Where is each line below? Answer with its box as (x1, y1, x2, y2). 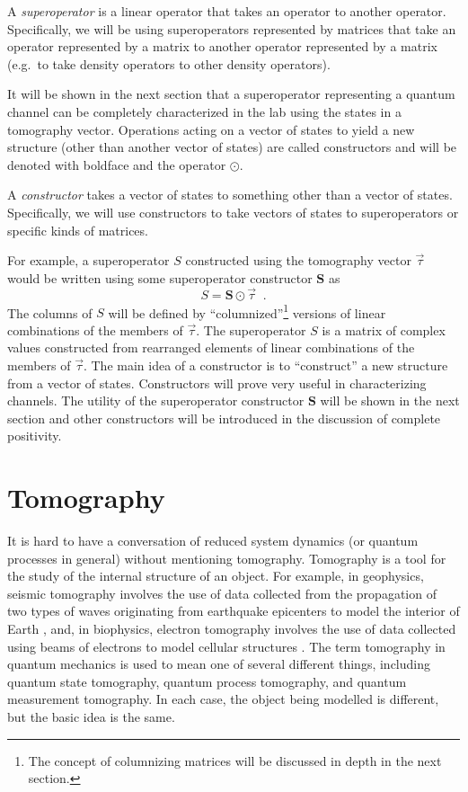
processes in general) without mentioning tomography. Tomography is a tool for (7, 548, 446, 567)
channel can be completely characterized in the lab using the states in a (7, 102, 402, 120)
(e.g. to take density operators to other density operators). (7, 54, 331, 73)
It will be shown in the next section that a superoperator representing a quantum (7, 85, 455, 103)
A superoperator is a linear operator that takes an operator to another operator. (7, 2, 446, 20)
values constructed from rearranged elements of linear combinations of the (7, 338, 415, 357)
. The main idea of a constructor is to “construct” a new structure (83, 355, 448, 374)
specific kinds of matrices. (7, 220, 148, 239)
